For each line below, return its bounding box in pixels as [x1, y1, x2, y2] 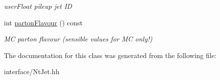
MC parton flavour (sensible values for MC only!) [4, 34, 153, 44]
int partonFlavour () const [4, 17, 83, 27]
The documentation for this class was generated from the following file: [4, 50, 217, 60]
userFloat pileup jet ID [4, 1, 72, 11]
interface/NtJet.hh [4, 66, 60, 77]
